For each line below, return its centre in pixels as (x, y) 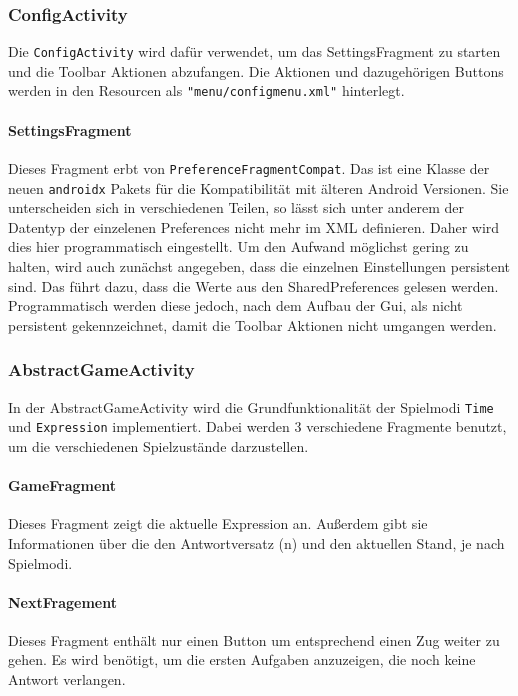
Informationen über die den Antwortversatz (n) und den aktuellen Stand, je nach (256, 542)
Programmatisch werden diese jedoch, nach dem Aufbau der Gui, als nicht (235, 305)
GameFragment (62, 485)
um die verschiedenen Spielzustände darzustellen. (158, 445)
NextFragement (62, 601)
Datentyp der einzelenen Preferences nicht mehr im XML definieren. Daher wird (254, 226)
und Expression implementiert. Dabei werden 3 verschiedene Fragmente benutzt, (257, 426)
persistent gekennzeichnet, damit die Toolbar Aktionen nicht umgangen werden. (252, 324)
